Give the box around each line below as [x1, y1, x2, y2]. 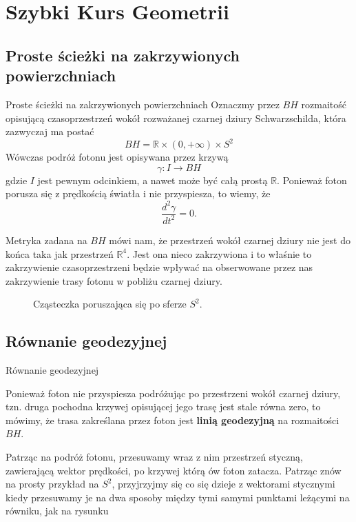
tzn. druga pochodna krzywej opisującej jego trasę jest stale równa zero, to [6, 399, 321, 414]
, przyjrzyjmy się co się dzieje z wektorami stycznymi [112, 476, 335, 491]
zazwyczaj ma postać [6, 124, 94, 139]
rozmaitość [301, 97, 346, 111]
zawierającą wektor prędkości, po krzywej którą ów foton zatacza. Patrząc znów [6, 463, 342, 477]
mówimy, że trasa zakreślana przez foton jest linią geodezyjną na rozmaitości [6, 412, 339, 427]
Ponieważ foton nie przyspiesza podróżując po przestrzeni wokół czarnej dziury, [6, 385, 341, 400]
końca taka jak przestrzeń [6, 246, 114, 261]
